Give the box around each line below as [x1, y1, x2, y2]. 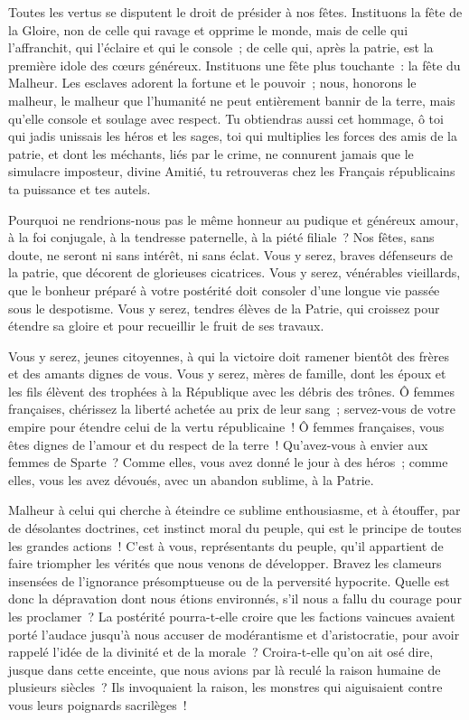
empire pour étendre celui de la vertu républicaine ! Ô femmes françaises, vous [8, 417, 445, 436]
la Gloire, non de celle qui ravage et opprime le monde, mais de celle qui [8, 20, 408, 39]
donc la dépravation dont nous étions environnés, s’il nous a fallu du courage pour [8, 589, 462, 608]
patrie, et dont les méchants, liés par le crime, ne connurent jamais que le [8, 144, 414, 163]
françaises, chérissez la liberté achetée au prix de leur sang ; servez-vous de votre [8, 399, 456, 418]
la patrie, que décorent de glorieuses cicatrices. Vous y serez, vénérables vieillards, [8, 263, 461, 282]
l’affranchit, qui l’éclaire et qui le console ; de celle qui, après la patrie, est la [8, 38, 434, 57]
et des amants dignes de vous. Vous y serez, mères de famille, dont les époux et [8, 364, 446, 383]
